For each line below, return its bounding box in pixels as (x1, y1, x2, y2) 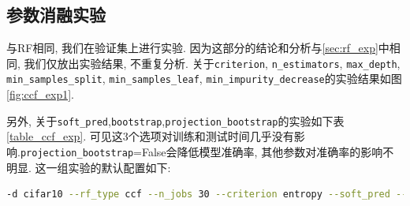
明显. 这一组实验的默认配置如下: (6, 159, 171, 175)
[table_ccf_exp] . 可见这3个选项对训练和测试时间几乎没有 (6, 128, 294, 144)
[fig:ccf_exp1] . (6, 86, 74, 103)
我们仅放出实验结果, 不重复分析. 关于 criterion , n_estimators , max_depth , (24, 54, 401, 71)
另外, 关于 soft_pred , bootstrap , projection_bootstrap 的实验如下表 (6, 112, 345, 129)
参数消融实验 (6, 2, 106, 27)
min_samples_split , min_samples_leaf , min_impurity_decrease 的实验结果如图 (6, 70, 402, 87)
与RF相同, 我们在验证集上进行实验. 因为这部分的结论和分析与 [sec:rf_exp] (6, 39, 378, 56)
